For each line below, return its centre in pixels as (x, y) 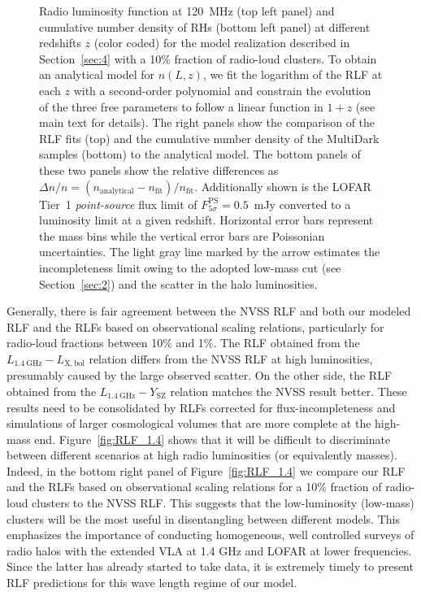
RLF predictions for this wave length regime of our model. (152, 583)
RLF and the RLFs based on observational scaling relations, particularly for (195, 326)
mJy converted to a (302, 204)
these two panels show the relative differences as (159, 170)
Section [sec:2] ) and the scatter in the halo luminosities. (178, 283)
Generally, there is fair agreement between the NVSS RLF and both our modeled (209, 311)
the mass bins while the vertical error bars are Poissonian (182, 235)
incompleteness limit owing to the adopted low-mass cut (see (190, 267)
